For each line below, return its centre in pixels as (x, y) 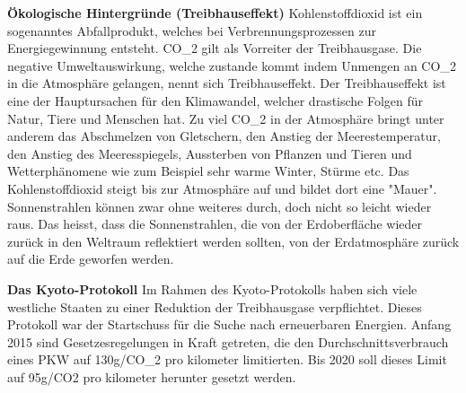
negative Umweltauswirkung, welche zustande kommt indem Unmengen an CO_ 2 (232, 65)
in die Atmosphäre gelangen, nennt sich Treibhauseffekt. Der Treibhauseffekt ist (227, 83)
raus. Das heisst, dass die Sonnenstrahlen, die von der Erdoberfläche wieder (215, 224)
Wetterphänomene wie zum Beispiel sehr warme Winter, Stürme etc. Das (208, 171)
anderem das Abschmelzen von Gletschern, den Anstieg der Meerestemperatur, (224, 136)
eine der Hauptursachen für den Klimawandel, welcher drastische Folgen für (215, 100)
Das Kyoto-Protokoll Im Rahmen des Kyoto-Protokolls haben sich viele (212, 288)
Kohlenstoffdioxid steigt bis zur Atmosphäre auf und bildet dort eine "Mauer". (222, 188)
